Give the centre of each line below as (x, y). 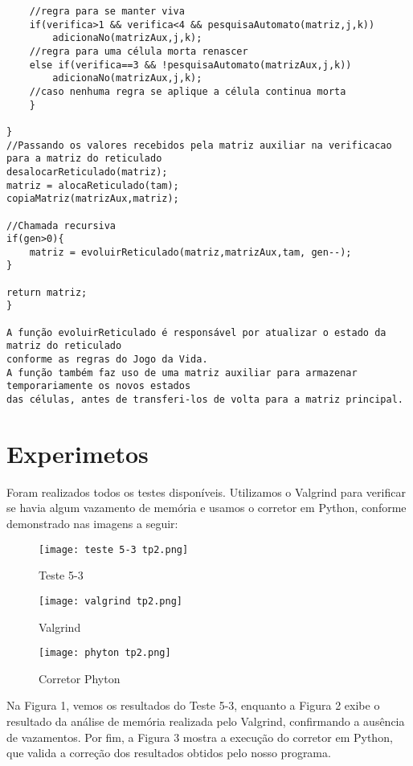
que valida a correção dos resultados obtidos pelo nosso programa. (169, 753)
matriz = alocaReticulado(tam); (93, 185)
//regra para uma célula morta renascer (139, 51)
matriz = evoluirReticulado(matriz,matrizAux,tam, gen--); (190, 252)
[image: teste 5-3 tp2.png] (114, 549)
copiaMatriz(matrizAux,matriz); (93, 199)
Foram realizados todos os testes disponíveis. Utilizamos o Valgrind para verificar (206, 492)
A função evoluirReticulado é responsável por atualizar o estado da (196, 332)
